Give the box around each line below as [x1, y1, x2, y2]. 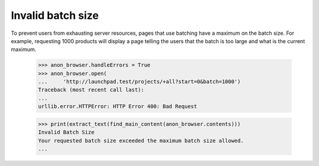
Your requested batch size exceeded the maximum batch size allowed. [38, 137, 244, 144]
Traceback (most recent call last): [38, 86, 145, 93]
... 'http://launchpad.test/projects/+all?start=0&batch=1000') [38, 79, 241, 85]
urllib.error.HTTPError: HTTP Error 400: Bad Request [38, 103, 197, 110]
